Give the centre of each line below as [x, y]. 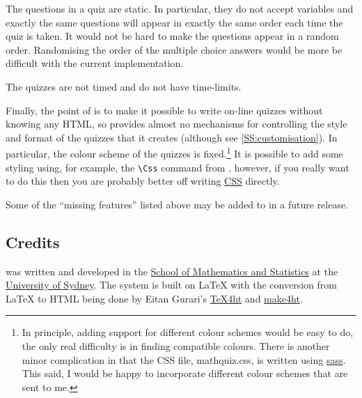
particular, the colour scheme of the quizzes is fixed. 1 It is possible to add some [174, 152]
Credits [33, 242]
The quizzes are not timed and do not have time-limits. [124, 86]
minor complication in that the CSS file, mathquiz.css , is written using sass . [184, 359]
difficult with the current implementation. [95, 63]
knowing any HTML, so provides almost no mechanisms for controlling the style [176, 124]
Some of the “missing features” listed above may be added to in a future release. [177, 204]
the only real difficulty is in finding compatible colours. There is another [176, 346]
